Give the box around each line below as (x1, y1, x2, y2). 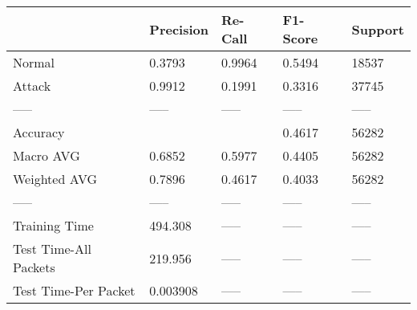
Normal (13, 53, 55, 71)
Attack (13, 76, 51, 95)
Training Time (13, 216, 94, 235)
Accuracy (13, 123, 65, 141)
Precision (149, 19, 208, 39)
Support (351, 19, 404, 39)
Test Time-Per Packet (13, 281, 136, 300)
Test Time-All (13, 239, 91, 258)
